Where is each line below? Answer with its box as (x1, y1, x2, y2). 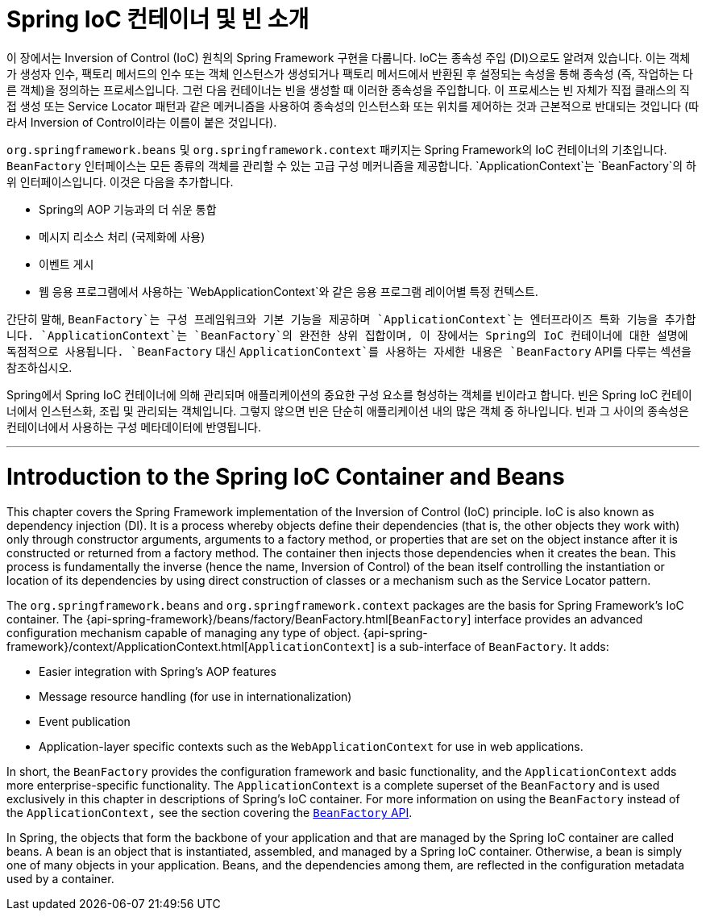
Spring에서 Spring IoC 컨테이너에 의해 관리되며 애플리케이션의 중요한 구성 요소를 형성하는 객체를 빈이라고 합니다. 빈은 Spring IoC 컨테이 (6, 387, 692, 402)
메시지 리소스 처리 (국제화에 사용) (39, 229, 206, 244)
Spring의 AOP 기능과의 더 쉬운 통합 (39, 202, 217, 216)
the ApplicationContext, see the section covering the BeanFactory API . (6, 806, 413, 820)
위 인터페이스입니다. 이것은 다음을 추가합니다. (6, 174, 234, 189)
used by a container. (6, 872, 114, 886)
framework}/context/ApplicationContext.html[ (6, 640, 248, 654)
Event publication (39, 715, 131, 729)
